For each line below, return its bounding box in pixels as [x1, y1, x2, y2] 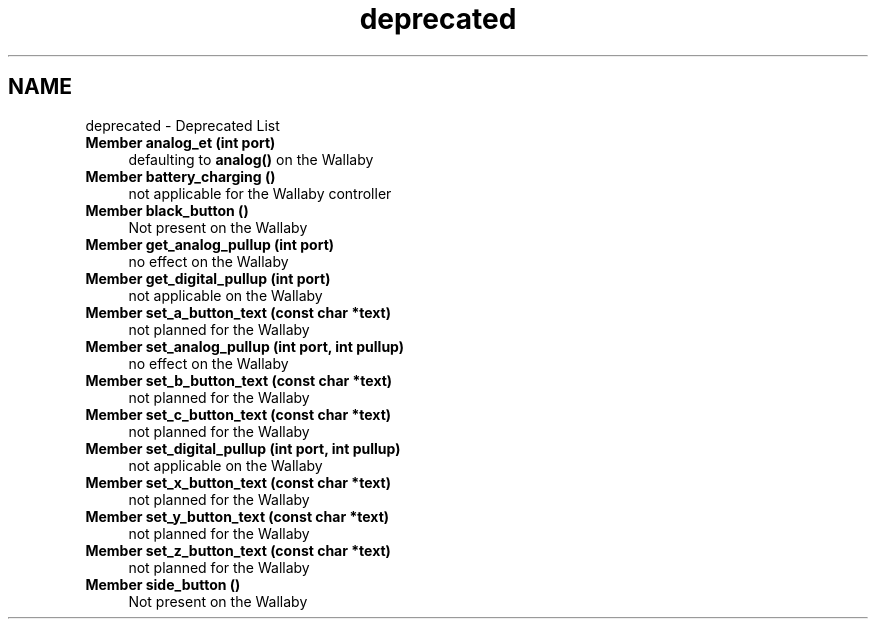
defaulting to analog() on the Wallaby [128, 150, 374, 168]
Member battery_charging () [85, 167, 276, 185]
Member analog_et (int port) [85, 133, 276, 151]
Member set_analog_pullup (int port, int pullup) [85, 337, 405, 355]
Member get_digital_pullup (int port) [85, 269, 331, 287]
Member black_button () [85, 201, 249, 219]
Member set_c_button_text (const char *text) [85, 405, 392, 423]
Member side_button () [85, 575, 241, 593]
